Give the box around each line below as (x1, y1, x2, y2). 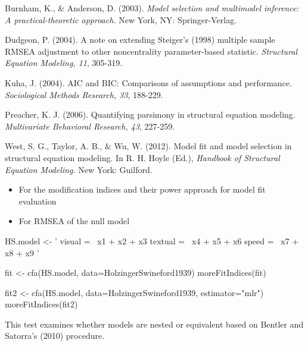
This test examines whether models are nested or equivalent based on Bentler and (5, 317, 304, 330)
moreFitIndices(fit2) (5, 298, 78, 310)
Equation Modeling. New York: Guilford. (5, 163, 153, 175)
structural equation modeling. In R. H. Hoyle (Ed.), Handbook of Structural (5, 151, 280, 163)
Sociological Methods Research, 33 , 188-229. (5, 88, 163, 100)
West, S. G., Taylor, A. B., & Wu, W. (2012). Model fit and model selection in (5, 140, 292, 152)
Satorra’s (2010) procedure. (5, 329, 105, 342)
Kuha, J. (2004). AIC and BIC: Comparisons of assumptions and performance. (5, 76, 292, 89)
